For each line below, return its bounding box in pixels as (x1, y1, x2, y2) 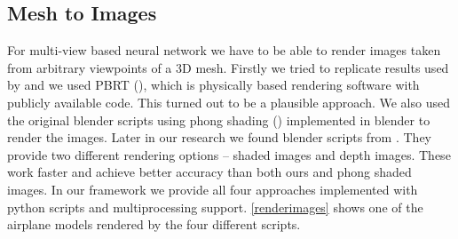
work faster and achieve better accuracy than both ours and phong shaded (7, 163, 412, 181)
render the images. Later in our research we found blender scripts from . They (7, 128, 432, 147)
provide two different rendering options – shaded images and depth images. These (7, 145, 451, 163)
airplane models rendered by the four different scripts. (7, 215, 301, 234)
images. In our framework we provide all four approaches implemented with (7, 179, 418, 198)
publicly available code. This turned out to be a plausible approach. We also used (7, 92, 450, 111)
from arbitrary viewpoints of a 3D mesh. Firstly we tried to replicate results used (7, 58, 449, 76)
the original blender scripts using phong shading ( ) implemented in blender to (7, 110, 430, 129)
